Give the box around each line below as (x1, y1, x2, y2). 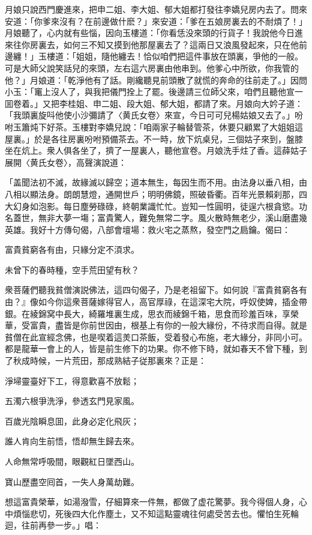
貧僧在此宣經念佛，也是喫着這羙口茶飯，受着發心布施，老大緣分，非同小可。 (5, 330, 307, 343)
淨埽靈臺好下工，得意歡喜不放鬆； (5, 374, 139, 387)
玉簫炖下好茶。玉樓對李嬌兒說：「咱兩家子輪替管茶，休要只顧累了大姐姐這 (13, 120, 303, 133)
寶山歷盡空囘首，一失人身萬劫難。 (5, 475, 139, 488)
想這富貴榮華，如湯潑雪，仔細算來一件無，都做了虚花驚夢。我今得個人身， (5, 495, 299, 508)
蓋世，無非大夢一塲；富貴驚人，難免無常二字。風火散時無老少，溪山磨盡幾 (13, 211, 307, 224)
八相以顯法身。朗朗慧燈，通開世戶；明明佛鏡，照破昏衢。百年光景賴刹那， (5, 187, 299, 200)
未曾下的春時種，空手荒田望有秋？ (5, 263, 139, 276)
